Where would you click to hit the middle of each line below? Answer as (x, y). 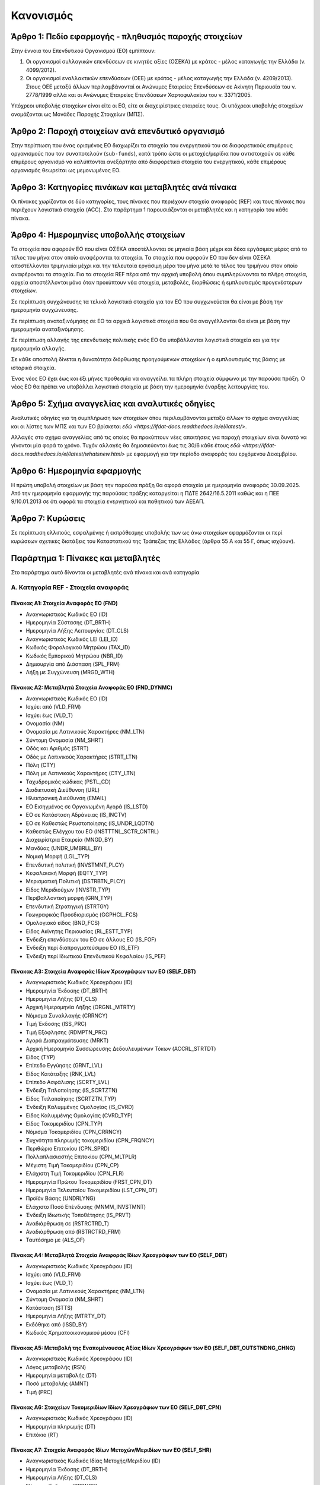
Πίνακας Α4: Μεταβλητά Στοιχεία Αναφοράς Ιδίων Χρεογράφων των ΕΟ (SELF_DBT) (119, 1255)
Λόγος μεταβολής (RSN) (56, 1367)
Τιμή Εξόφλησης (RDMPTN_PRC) (67, 1032)
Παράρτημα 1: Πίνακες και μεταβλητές (86, 558)
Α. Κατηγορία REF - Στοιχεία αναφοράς (70, 587)
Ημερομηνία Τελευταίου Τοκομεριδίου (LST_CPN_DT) (92, 1190)
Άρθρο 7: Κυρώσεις (48, 519)
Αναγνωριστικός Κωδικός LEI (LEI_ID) (72, 639)
